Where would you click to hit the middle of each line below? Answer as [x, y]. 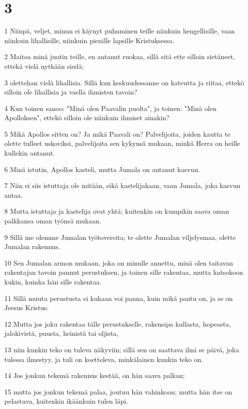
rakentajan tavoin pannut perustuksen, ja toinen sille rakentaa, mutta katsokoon [124, 272]
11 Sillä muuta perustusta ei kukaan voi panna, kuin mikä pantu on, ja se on [119, 298]
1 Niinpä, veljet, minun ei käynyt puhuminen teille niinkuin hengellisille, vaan [120, 31]
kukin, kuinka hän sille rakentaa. [53, 282]
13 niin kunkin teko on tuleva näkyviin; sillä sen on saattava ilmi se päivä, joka [122, 349]
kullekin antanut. [30, 153]
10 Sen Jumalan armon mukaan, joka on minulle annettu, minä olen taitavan [119, 262]
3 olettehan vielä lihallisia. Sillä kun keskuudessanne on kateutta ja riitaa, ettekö [124, 82]
